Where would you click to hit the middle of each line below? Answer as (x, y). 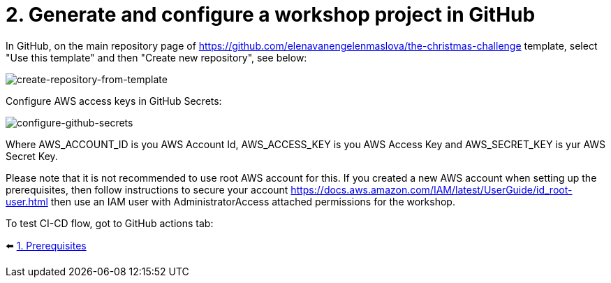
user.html (27, 201)
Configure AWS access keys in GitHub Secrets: (114, 101)
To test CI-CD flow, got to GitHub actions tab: (110, 223)
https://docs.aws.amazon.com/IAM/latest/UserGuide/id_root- (432, 189)
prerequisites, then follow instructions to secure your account (147, 189)
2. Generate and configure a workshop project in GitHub (271, 15)
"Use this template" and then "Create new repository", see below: (156, 57)
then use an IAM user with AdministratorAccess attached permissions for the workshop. (253, 201)
